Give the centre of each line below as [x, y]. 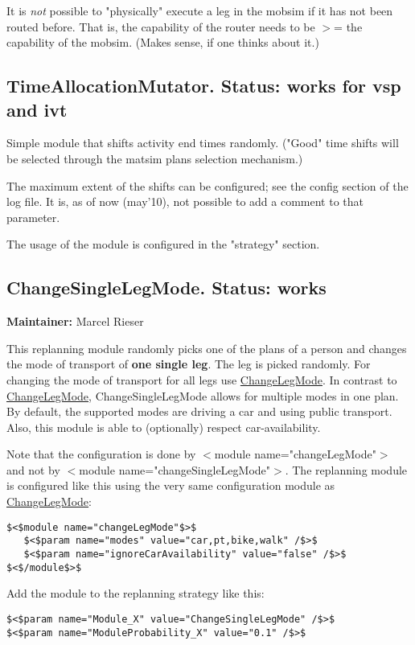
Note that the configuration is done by [101, 454]
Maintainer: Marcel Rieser [75, 321]
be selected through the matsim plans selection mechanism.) [155, 158]
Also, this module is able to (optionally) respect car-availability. [164, 427]
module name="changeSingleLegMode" [175, 469]
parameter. [33, 217]
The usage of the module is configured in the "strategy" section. [163, 244]
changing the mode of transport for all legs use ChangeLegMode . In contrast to [202, 379]
